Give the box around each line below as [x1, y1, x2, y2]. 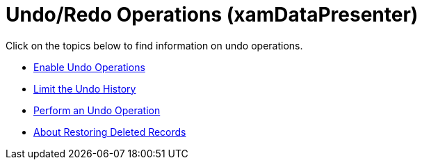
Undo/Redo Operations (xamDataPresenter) [6, 3, 419, 26]
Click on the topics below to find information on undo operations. [6, 39, 303, 52]
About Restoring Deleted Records [33, 125, 186, 138]
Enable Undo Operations [33, 61, 145, 73]
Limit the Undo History [33, 82, 136, 95]
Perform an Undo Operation [33, 104, 161, 116]
